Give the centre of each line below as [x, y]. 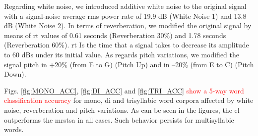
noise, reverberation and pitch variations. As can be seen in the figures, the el [122, 110]
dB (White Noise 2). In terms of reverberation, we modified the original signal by [128, 25]
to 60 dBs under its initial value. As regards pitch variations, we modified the [122, 54]
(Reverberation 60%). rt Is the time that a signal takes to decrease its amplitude [127, 45]
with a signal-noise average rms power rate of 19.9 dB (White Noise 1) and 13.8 [125, 16]
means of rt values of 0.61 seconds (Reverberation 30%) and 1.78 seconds [115, 35]
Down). [15, 74]
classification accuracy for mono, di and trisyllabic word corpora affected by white [129, 100]
